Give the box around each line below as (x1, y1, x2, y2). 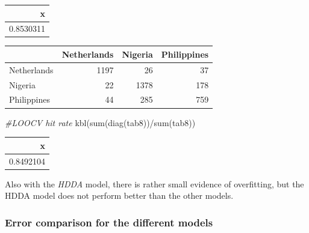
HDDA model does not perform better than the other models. (5, 189, 234, 202)
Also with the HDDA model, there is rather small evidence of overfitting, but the (5, 177, 304, 190)
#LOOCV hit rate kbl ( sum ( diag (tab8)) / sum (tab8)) (5, 116, 196, 129)
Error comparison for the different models (5, 214, 213, 229)
